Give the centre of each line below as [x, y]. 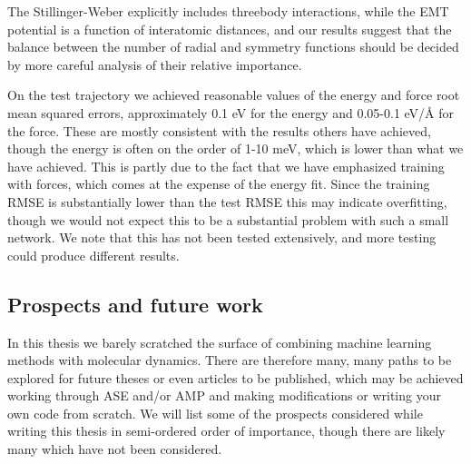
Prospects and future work [135, 304]
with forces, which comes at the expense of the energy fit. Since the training [219, 184]
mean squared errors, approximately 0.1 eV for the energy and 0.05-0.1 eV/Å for [231, 112]
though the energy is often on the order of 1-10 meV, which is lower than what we [235, 148]
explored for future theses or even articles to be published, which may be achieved [235, 377]
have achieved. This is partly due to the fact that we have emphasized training [226, 166]
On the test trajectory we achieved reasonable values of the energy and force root [234, 95]
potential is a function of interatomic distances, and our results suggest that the [230, 29]
